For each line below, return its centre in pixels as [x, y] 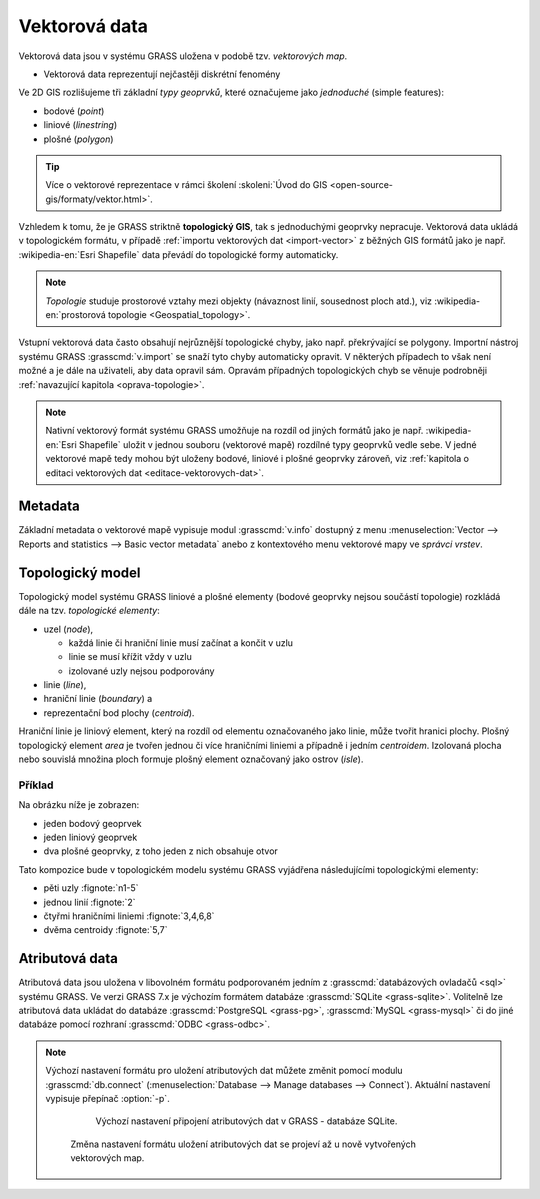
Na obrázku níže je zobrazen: [79, 805]
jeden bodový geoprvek [92, 823]
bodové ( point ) [74, 111]
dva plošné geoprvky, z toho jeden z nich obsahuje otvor [161, 851]
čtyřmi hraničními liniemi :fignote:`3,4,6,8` [129, 916]
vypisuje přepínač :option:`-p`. [107, 1098]
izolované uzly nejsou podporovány [141, 671]
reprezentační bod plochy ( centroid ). [119, 712]
